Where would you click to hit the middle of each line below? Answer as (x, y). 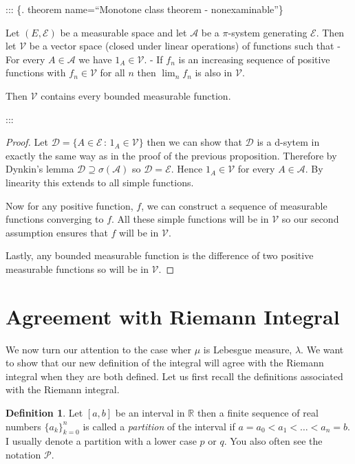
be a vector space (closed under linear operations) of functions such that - (185, 46)
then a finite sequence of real (258, 412)
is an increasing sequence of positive (254, 59)
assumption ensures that (57, 232)
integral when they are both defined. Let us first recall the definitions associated (174, 376)
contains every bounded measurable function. (136, 95)
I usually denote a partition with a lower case (101, 441)
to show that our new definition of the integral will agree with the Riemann (165, 363)
